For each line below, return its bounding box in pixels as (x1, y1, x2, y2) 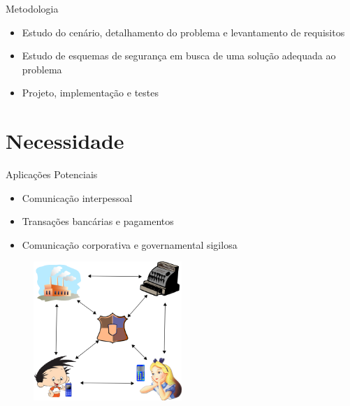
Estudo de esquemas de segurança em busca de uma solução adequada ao (22, 48, 336, 63)
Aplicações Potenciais (6, 167, 98, 182)
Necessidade (6, 126, 124, 155)
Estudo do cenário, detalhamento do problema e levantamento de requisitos (22, 24, 345, 39)
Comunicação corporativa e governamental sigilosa (22, 237, 238, 252)
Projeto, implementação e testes (22, 85, 159, 100)
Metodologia (6, 1, 59, 15)
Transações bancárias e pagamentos (22, 214, 174, 229)
